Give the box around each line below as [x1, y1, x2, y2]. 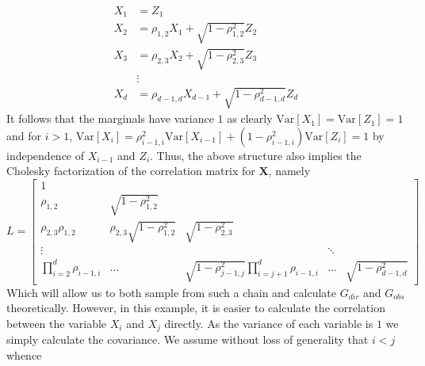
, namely [268, 162, 311, 179]
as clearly [227, 110, 273, 127]
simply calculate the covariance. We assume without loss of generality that [6, 331, 369, 348]
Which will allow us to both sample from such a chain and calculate [6, 284, 336, 300]
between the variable [6, 315, 107, 331]
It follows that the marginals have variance [6, 110, 214, 127]
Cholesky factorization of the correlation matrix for [6, 162, 255, 179]
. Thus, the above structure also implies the [150, 147, 362, 163]
